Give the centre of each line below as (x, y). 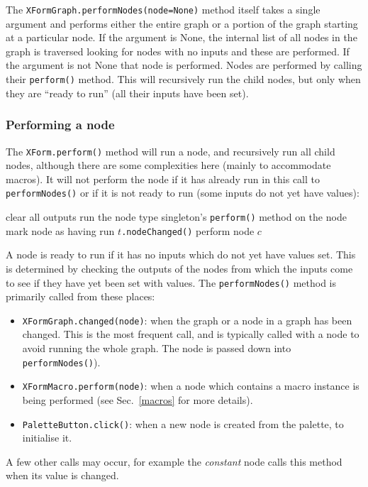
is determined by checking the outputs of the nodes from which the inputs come (179, 268)
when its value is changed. (62, 475)
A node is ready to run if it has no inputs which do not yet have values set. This (181, 255)
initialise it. (47, 438)
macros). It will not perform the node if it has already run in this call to (163, 179)
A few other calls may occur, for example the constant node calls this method (174, 461)
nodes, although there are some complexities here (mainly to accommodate (168, 165)
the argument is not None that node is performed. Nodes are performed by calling (184, 65)
